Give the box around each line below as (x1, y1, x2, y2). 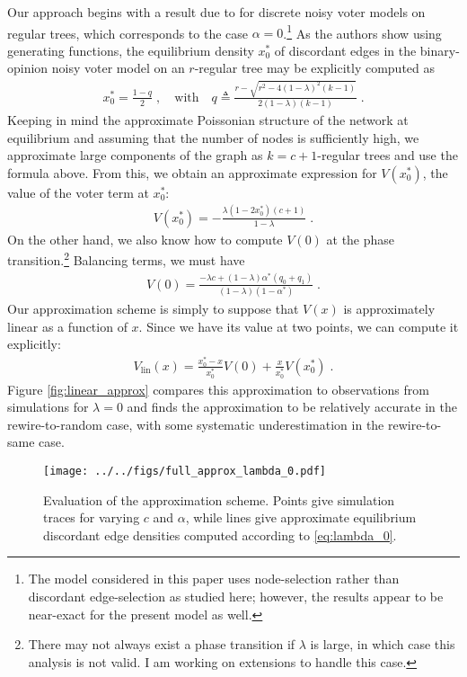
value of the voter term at (7, 183, 149, 201)
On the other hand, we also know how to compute (7, 229, 283, 248)
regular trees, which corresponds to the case (7, 23, 249, 42)
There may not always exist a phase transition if (28, 635, 295, 654)
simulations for (7, 397, 89, 416)
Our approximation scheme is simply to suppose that (7, 298, 299, 317)
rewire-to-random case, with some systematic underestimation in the (7, 414, 384, 433)
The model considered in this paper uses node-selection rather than (28, 569, 400, 588)
